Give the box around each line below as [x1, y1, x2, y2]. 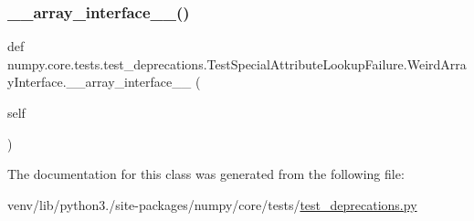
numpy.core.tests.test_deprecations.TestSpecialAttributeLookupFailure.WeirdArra [7, 54, 467, 73]
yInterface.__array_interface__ [7, 72, 192, 91]
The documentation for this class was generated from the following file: [7, 164, 405, 184]
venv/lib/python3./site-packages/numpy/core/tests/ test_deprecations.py [7, 195, 417, 214]
